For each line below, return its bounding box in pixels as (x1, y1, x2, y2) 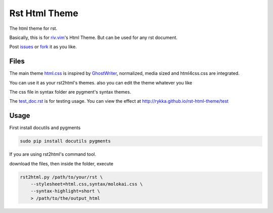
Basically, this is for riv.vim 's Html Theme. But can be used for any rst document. (9, 34, 178, 40)
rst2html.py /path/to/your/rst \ (20, 174, 103, 180)
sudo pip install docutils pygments (20, 138, 111, 144)
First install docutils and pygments (9, 124, 81, 131)
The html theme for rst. (9, 25, 58, 31)
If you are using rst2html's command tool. (9, 151, 96, 157)
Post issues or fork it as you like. (9, 44, 77, 50)
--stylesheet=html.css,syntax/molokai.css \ (30, 181, 143, 187)
